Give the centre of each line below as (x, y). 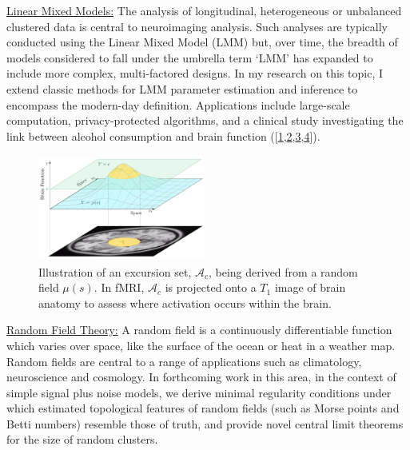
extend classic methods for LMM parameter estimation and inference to (182, 88)
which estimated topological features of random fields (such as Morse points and (203, 408)
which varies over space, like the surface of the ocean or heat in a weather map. (201, 345)
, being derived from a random (283, 271)
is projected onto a (211, 287)
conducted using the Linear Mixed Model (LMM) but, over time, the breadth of (202, 42)
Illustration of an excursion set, (115, 271)
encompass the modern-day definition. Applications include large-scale (178, 104)
